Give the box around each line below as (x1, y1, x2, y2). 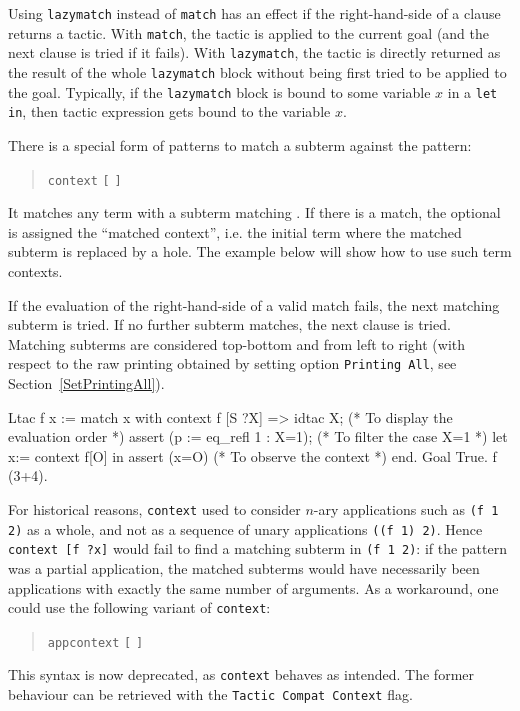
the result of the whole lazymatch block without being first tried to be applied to (8, 61, 507, 82)
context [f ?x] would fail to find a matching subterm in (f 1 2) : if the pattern (8, 538, 507, 559)
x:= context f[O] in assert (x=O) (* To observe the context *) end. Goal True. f (8, 445, 497, 466)
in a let (447, 81, 498, 102)
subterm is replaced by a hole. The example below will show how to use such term (8, 241, 512, 262)
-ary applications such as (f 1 (313, 498, 499, 519)
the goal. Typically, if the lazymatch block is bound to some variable (8, 81, 431, 102)
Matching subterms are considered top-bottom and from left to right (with (8, 333, 466, 354)
